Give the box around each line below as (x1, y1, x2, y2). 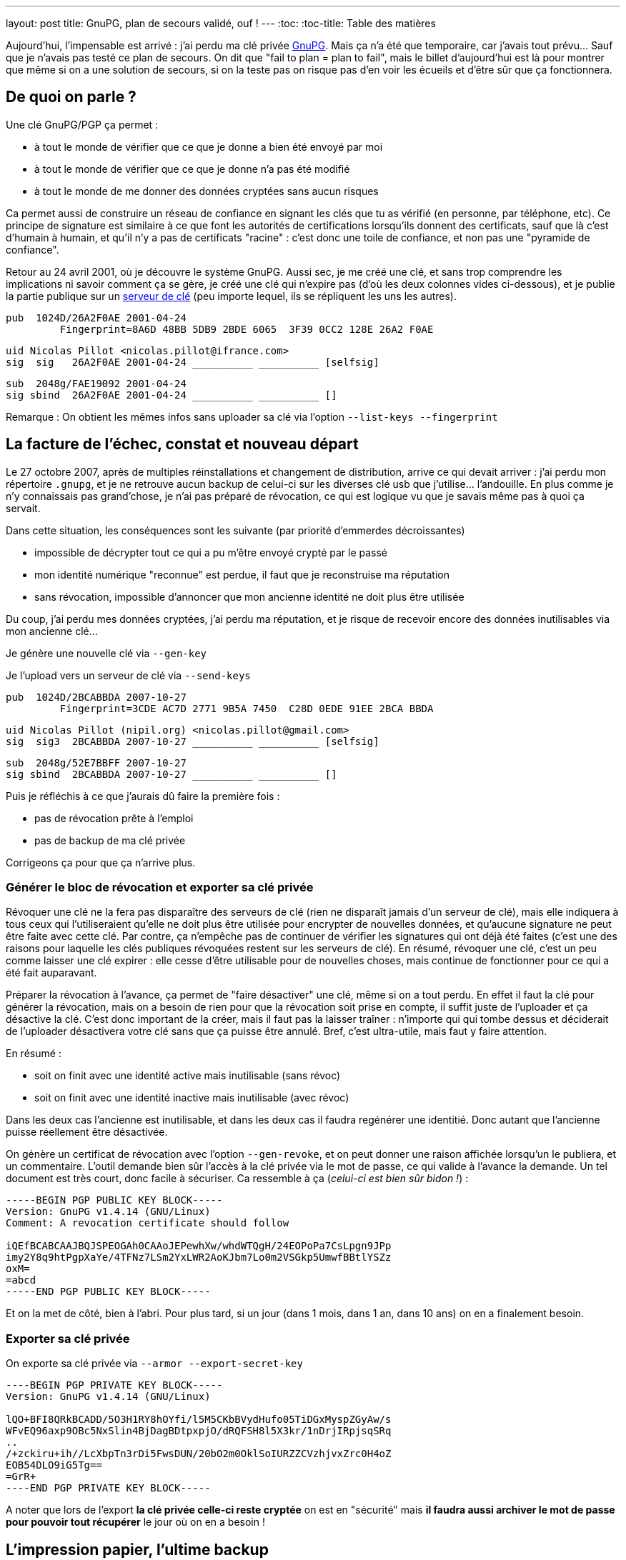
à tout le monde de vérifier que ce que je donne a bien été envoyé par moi (34, 140, 383, 153)
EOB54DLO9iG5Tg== (6, 1459, 102, 1471)
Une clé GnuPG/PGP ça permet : (6, 118, 159, 131)
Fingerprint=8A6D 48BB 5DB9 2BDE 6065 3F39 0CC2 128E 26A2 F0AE (59, 323, 434, 335)
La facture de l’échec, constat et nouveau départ (6, 435, 359, 454)
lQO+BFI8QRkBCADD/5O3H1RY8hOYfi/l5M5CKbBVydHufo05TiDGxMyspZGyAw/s (6, 1414, 392, 1426)
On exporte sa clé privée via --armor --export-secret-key (6, 1357, 303, 1370)
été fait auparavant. (6, 966, 97, 979)
